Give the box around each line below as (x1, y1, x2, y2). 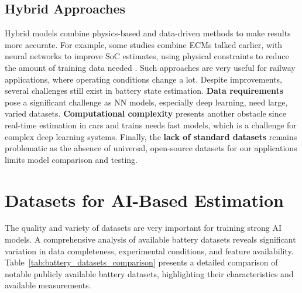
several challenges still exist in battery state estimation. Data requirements (5, 84, 284, 97)
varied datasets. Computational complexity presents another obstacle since (5, 107, 286, 120)
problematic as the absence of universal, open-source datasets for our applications (5, 142, 297, 154)
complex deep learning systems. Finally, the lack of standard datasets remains (5, 130, 297, 142)
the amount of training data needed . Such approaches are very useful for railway (5, 61, 296, 73)
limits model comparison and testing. (5, 153, 138, 165)
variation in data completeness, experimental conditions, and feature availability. (5, 244, 294, 257)
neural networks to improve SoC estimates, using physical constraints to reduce (5, 50, 289, 62)
